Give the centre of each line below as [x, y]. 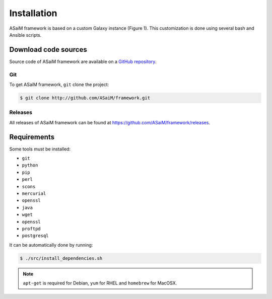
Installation [33, 13]
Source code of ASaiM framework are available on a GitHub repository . [83, 61]
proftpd [31, 229]
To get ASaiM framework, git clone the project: [59, 84]
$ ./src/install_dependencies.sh [61, 258]
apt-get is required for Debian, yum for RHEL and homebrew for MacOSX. [100, 283]
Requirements [32, 137]
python [30, 165]
